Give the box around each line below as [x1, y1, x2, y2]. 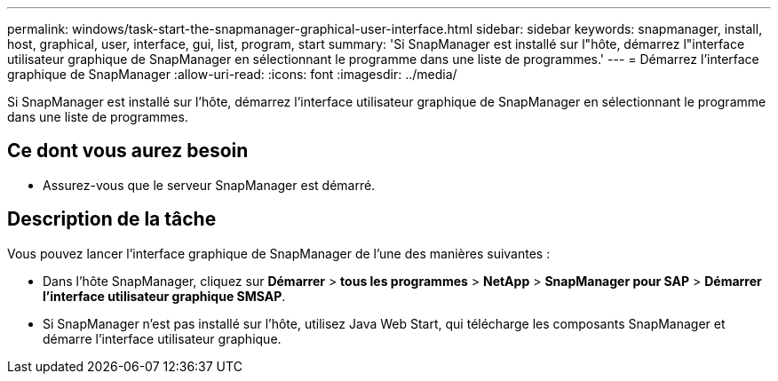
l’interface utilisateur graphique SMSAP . [43, 288, 286, 304]
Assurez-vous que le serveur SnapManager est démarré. [43, 177, 376, 193]
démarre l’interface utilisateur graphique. [43, 330, 282, 346]
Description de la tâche [7, 208, 217, 231]
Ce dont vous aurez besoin [7, 139, 249, 163]
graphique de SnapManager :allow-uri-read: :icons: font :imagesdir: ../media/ [7, 67, 457, 82]
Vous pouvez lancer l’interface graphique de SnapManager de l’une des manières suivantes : [7, 245, 551, 261]
